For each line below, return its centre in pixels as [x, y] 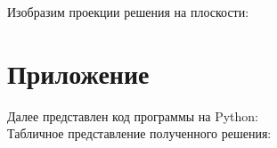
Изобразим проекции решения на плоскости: [128, 12]
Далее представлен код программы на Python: [133, 115]
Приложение [78, 73]
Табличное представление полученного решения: [139, 133]
